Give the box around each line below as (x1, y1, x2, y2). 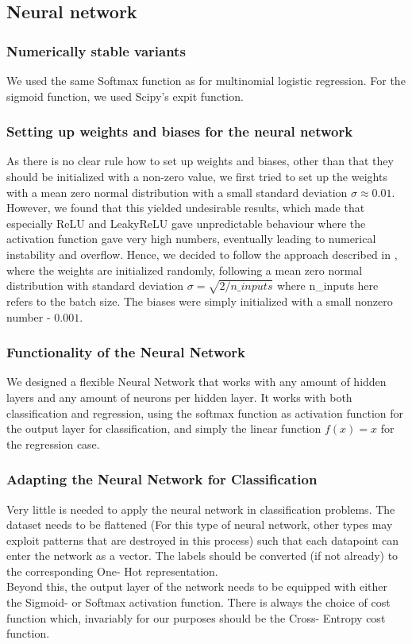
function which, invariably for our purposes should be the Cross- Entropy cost (6, 609, 386, 626)
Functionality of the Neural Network (6, 342, 246, 362)
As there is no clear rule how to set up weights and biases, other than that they (6, 152, 394, 169)
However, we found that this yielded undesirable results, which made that (6, 199, 365, 216)
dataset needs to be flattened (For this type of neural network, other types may (6, 516, 393, 533)
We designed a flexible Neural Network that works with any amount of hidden (6, 373, 387, 390)
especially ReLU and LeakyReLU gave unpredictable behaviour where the (6, 214, 366, 231)
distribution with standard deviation (6, 277, 184, 294)
